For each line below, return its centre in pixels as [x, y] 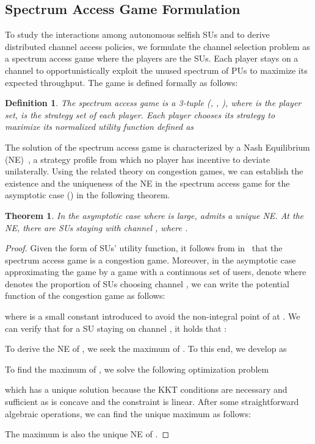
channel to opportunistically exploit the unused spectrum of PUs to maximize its [156, 70]
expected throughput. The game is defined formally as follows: [121, 82]
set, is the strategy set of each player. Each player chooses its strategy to [140, 114]
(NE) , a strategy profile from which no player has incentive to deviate [138, 159]
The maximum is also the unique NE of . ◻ [87, 434]
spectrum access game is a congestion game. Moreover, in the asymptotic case [150, 260]
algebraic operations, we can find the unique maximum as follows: [128, 413]
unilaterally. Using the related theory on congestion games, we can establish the [154, 171]
